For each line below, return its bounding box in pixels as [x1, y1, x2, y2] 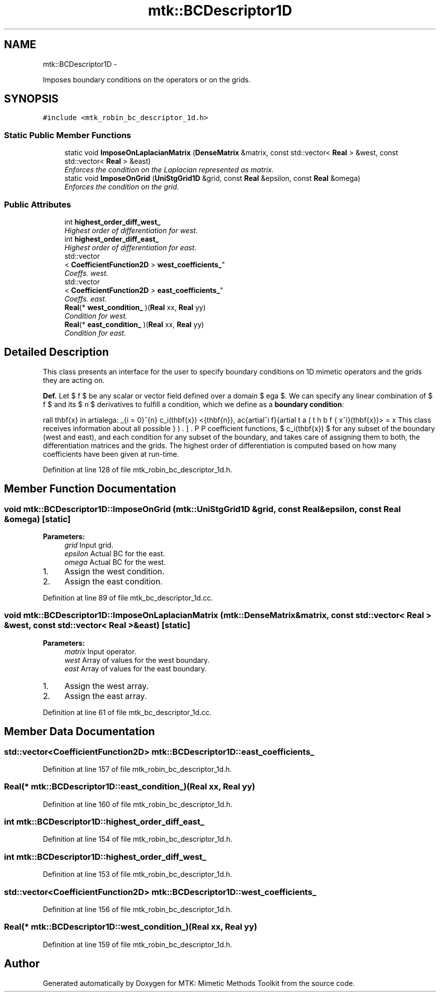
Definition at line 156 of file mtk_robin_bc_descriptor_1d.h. [43, 905, 233, 914]
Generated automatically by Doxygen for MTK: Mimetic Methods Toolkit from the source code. [43, 978, 355, 987]
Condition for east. [64, 328, 126, 337]
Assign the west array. [64, 680, 149, 691]
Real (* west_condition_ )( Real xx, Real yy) [64, 303, 206, 312]
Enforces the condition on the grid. [64, 182, 179, 191]
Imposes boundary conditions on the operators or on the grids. [43, 75, 251, 84]
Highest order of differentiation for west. [64, 226, 198, 235]
